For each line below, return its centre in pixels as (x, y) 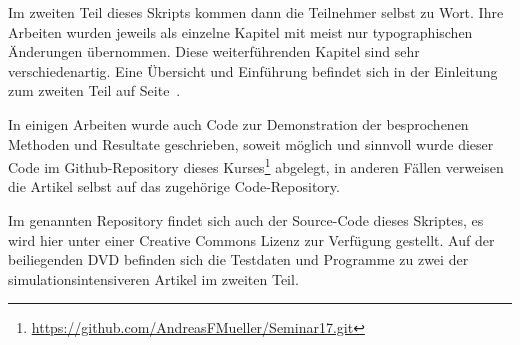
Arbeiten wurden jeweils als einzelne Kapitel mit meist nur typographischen (240, 31)
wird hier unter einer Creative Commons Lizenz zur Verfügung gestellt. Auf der (251, 239)
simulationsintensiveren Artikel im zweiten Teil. (153, 278)
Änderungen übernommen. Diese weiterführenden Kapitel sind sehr (214, 51)
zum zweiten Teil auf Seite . (94, 90)
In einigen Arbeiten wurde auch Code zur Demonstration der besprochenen (238, 123)
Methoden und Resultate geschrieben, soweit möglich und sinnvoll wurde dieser (251, 143)
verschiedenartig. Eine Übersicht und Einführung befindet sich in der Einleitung (253, 70)
